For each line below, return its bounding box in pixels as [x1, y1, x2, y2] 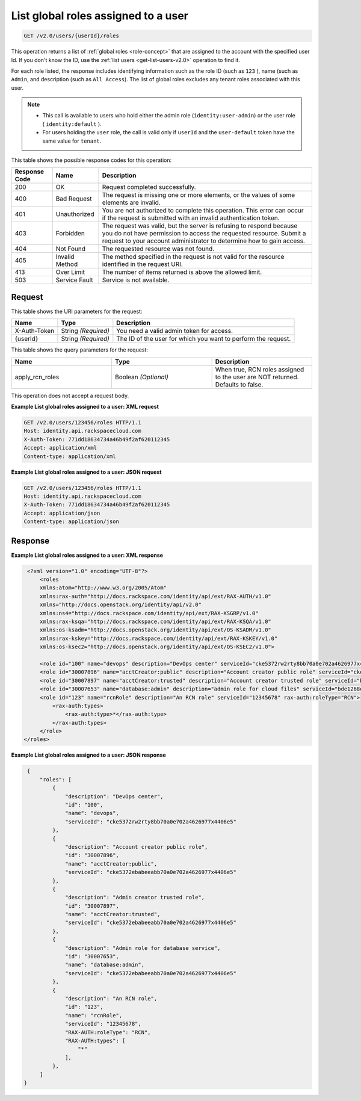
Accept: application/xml [23, 444, 97, 451]
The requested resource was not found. [102, 244, 215, 253]
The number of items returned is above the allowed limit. [102, 268, 262, 276]
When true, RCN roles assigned [215, 365, 304, 373]
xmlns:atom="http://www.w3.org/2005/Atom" [39, 585, 167, 591]
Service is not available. [102, 276, 170, 284]
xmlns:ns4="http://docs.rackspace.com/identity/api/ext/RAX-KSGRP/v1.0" [39, 610, 259, 616]
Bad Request [55, 194, 92, 203]
